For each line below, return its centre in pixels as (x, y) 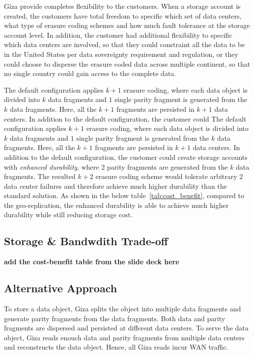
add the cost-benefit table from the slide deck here (92, 262)
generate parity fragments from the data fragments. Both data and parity (115, 318)
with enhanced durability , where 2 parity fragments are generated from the (116, 166)
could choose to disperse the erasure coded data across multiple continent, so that (127, 63)
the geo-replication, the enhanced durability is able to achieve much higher (116, 205)
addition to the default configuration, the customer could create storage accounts (126, 157)
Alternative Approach (61, 288)
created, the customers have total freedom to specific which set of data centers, (123, 15)
